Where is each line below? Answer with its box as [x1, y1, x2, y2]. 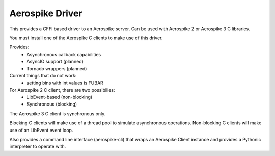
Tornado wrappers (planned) [26, 65, 87, 71]
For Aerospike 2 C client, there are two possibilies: [9, 87, 115, 93]
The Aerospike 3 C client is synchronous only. [9, 110, 106, 117]
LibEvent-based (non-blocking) [26, 94, 93, 100]
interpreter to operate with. [9, 143, 66, 150]
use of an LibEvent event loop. [9, 127, 73, 133]
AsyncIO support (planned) [26, 59, 84, 65]
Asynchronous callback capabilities [26, 51, 101, 57]
